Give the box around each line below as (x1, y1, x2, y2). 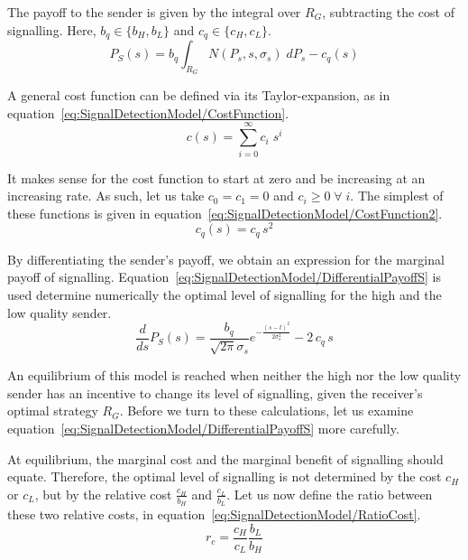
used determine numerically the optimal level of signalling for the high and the (7, 285, 442, 304)
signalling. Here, (7, 20, 96, 39)
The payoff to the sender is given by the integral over (7, 3, 301, 21)
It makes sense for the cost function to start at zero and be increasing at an (7, 168, 426, 187)
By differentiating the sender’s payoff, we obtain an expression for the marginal (7, 249, 445, 268)
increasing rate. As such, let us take (7, 186, 205, 205)
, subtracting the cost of (322, 3, 454, 21)
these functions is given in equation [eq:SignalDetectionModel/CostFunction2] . (7, 203, 443, 222)
